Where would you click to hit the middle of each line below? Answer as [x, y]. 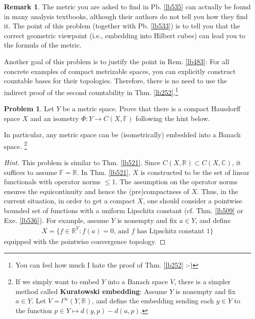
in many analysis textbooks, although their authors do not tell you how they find [126, 16]
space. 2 [16, 145]
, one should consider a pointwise [192, 201]
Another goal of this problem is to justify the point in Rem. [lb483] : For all [117, 61]
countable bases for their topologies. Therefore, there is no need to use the [115, 81]
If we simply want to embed [57, 281]
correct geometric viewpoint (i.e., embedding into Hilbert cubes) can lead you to [125, 35]
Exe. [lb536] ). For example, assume [56, 220]
